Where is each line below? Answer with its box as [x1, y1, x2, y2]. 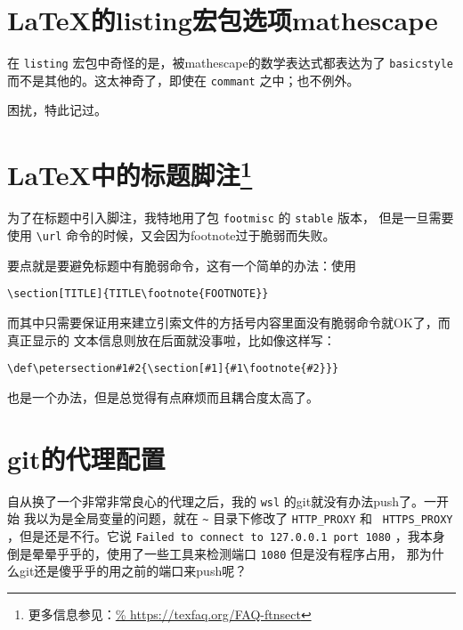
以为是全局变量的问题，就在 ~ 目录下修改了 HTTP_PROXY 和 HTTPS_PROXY [36, 509, 453, 528]
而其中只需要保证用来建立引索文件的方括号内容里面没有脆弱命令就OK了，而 [7, 313, 451, 332]
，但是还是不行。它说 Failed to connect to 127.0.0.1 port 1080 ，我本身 [7, 526, 445, 545]
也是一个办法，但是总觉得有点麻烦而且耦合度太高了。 [7, 387, 319, 406]
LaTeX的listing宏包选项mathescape [7, 2, 438, 38]
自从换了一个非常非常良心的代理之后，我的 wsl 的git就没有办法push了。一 [7, 491, 437, 510]
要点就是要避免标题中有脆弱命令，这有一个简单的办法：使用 [7, 255, 356, 274]
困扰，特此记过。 [7, 101, 107, 119]
